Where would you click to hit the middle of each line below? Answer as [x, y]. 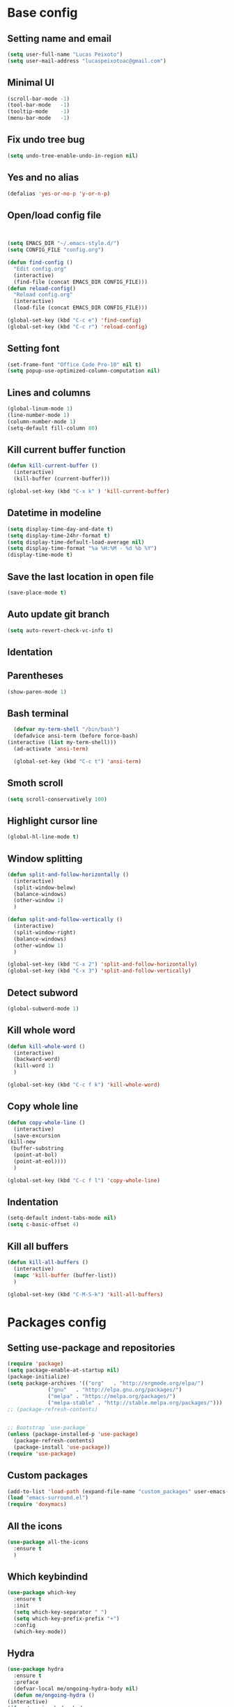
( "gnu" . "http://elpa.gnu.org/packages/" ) [115, 1390]
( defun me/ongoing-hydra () [54, 1695]
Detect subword [43, 992]
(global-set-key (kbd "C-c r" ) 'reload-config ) [78, 327]
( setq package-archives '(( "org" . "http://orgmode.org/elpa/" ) [106, 1383]
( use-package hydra [36, 1669]
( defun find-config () [40, 262]
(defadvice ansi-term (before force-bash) [76, 736]
